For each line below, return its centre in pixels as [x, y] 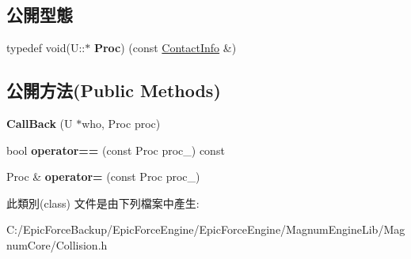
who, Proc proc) [121, 123]
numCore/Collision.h [57, 244]
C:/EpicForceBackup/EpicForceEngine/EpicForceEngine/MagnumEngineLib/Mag [206, 229]
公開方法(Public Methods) [114, 90]
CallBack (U [40, 123]
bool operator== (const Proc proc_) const [116, 150]
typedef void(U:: [46, 48]
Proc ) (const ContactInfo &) [165, 48]
